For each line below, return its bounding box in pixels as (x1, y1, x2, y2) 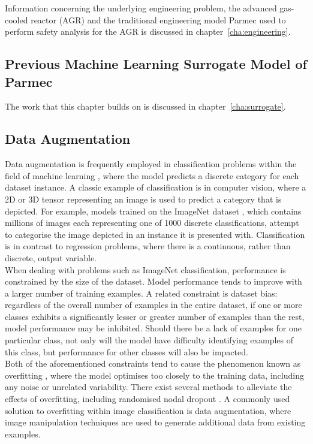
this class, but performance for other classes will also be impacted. (5, 345, 248, 358)
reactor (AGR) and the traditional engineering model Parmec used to (31, 13, 286, 26)
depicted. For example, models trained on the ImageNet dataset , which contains (5, 204, 302, 217)
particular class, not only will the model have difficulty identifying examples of (5, 334, 293, 346)
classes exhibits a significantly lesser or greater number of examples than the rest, (5, 310, 305, 322)
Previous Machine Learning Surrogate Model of (5, 55, 307, 73)
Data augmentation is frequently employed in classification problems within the (5, 158, 297, 170)
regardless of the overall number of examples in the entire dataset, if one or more (5, 298, 302, 311)
